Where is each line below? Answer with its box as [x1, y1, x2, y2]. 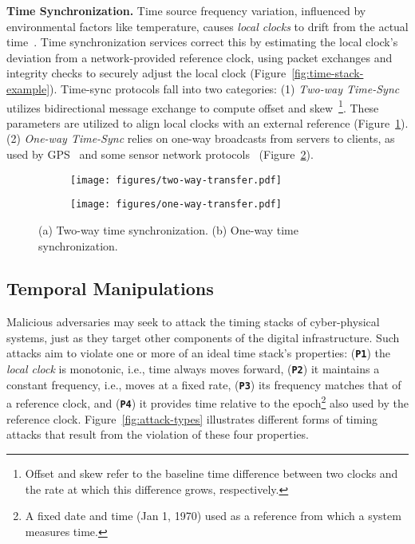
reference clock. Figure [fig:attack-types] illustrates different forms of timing [6, 410, 378, 427]
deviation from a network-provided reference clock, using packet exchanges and [6, 49, 393, 65]
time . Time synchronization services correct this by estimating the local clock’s [6, 34, 398, 50]
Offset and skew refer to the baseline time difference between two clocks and [25, 464, 398, 481]
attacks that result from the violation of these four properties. [6, 426, 309, 443]
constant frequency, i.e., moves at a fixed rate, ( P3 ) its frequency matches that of [6, 376, 401, 392]
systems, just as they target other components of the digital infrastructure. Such [6, 329, 400, 345]
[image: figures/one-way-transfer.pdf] [70, 199, 282, 211]
